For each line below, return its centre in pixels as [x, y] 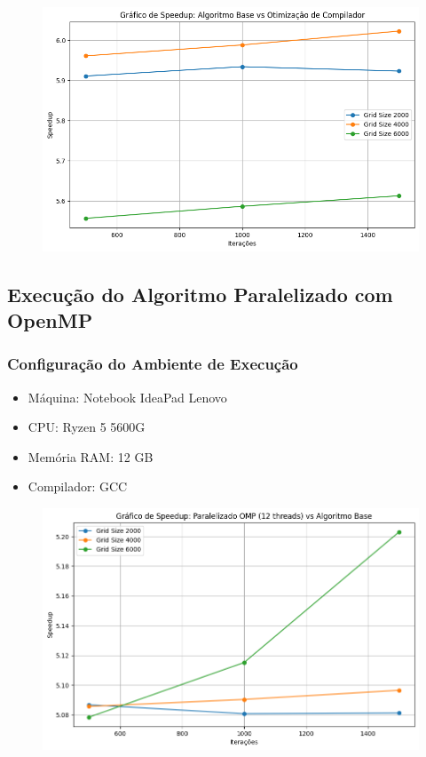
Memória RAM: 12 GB [91, 456]
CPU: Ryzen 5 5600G [87, 427]
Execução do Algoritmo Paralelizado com [200, 294]
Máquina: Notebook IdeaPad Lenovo [127, 397]
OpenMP [50, 320]
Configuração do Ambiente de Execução [153, 364]
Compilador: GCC [78, 486]
